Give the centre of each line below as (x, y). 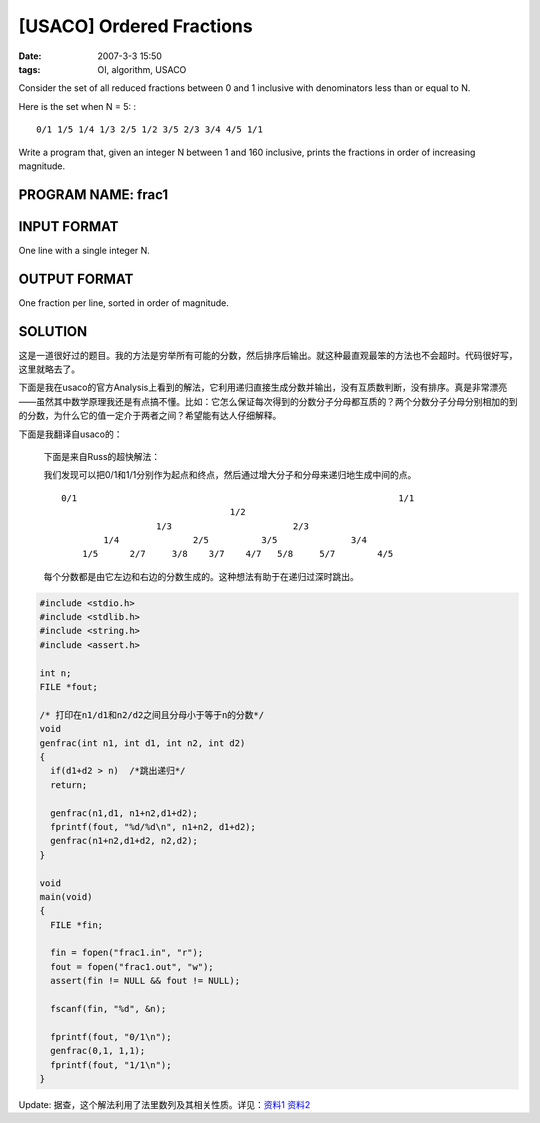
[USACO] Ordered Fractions (136, 26)
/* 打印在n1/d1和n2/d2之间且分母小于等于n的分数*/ (152, 714)
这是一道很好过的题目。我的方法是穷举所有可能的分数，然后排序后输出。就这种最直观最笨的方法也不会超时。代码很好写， (268, 355)
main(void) (66, 896)
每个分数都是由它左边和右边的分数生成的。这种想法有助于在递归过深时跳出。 (201, 576)
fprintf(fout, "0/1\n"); (111, 1036)
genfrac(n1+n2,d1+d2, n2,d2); (124, 841)
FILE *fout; (69, 687)
